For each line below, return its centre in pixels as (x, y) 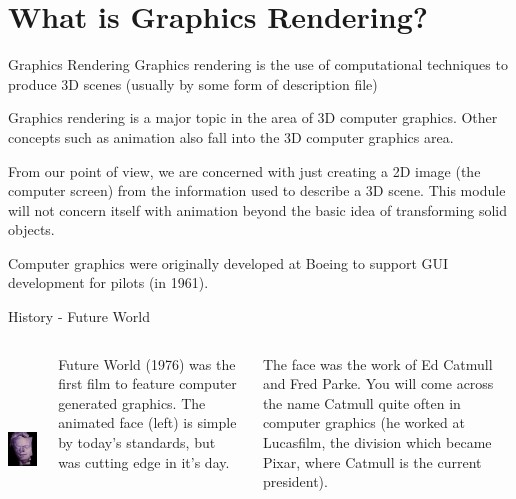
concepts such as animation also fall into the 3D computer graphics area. (231, 136)
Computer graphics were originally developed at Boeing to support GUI (228, 262)
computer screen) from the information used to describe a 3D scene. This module (257, 190)
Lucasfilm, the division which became (377, 442)
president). (295, 481)
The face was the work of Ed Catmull (377, 363)
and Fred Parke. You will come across (378, 383)
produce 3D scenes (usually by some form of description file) (193, 83)
